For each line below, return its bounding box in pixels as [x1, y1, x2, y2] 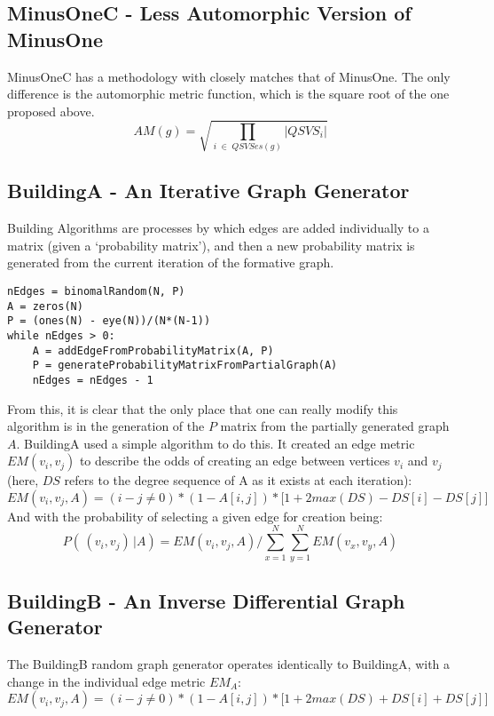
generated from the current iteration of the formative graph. [7, 253, 334, 272]
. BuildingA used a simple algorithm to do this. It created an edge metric [16, 434, 415, 452]
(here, [7, 471, 39, 489]
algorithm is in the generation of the [7, 417, 205, 435]
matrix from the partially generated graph [220, 417, 450, 435]
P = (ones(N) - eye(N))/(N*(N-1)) [7, 314, 211, 328]
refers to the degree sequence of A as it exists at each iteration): [64, 471, 412, 489]
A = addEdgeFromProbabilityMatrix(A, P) [32, 344, 274, 357]
